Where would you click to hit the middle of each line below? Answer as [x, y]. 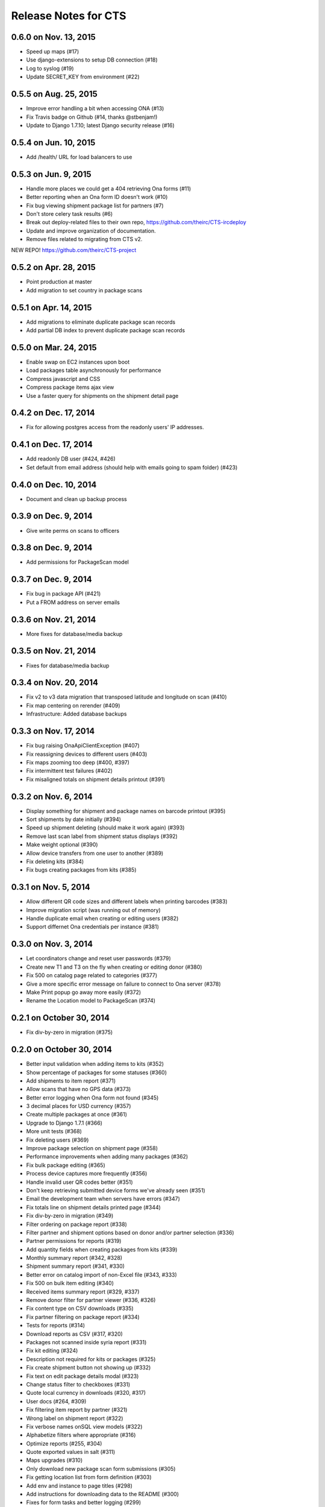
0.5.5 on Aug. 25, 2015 [54, 94]
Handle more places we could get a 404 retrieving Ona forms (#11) [109, 188]
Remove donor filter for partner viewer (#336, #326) [91, 1300]
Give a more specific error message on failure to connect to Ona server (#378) [123, 984]
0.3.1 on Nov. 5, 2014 [51, 887]
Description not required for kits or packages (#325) [91, 1359]
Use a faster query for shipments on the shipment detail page [102, 395]
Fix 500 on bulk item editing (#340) [70, 1283]
